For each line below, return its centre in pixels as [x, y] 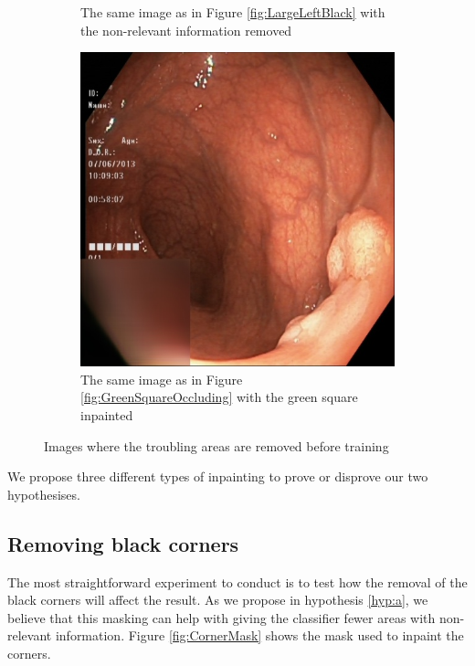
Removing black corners [123, 543]
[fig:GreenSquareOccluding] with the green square [219, 397]
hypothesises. [44, 494]
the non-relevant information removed [186, 30]
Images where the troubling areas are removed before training [216, 445]
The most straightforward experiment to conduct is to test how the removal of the [237, 581]
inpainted [107, 414]
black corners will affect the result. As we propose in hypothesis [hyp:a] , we [218, 600]
